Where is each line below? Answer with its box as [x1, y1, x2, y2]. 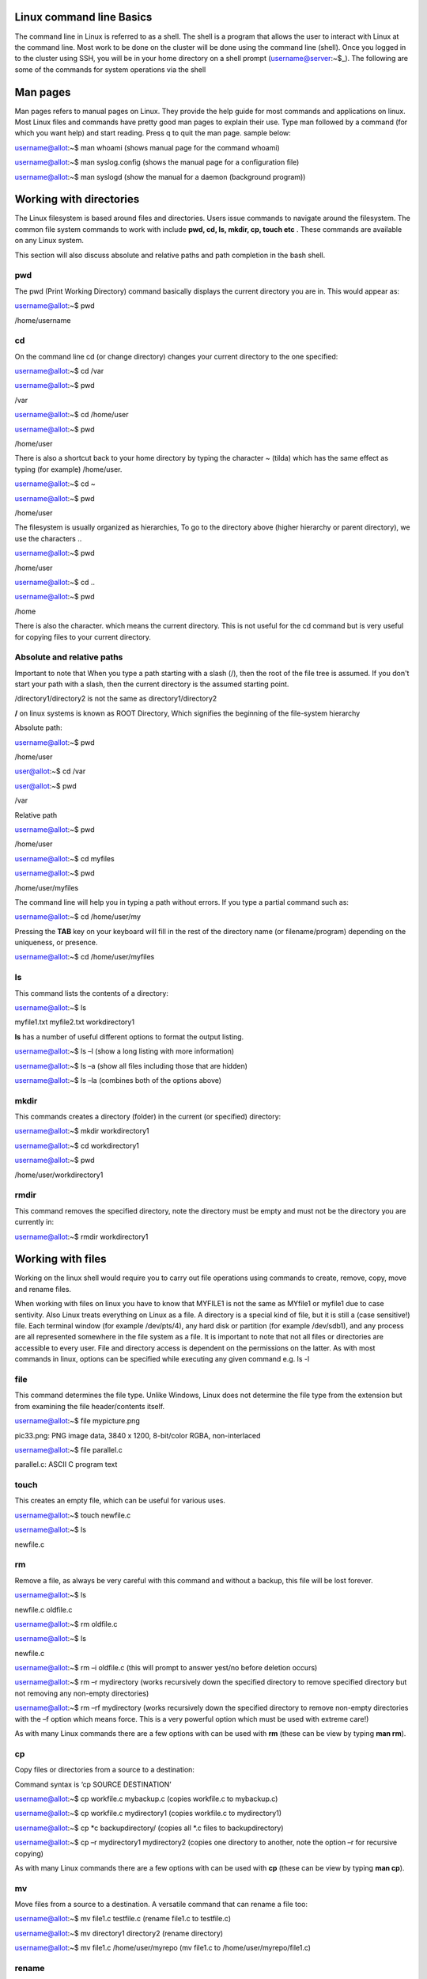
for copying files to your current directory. [14, 632, 152, 641]
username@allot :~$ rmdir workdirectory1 [14, 1232, 149, 1241]
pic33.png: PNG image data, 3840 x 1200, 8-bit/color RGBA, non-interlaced [14, 1430, 261, 1440]
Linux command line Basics [14, 10, 153, 24]
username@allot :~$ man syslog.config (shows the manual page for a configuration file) [14, 158, 300, 167]
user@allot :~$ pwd [14, 781, 77, 791]
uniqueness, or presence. [14, 938, 98, 948]
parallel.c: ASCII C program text [14, 1460, 118, 1469]
